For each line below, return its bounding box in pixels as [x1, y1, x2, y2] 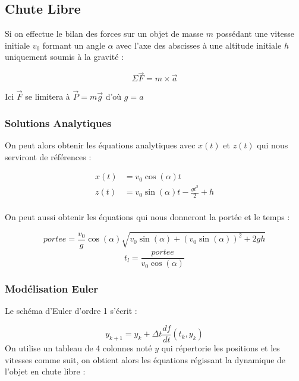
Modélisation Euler [5, 281, 98, 296]
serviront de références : [5, 150, 92, 163]
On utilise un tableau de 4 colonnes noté [5, 342, 152, 354]
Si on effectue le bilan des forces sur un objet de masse [5, 27, 204, 40]
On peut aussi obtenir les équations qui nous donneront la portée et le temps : [5, 211, 290, 223]
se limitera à [25, 90, 70, 103]
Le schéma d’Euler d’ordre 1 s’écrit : [5, 304, 137, 317]
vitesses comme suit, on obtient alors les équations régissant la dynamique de [5, 353, 286, 366]
